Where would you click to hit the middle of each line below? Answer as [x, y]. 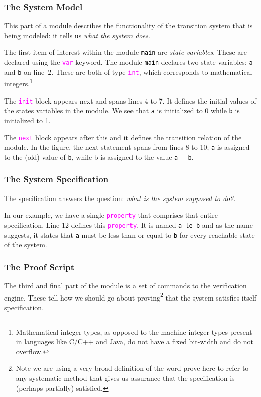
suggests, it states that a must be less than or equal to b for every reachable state [129, 234]
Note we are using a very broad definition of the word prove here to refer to [132, 368]
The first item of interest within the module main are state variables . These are [126, 52]
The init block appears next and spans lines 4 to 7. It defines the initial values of [130, 100]
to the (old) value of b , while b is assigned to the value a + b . [99, 157]
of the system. [26, 244]
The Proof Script [39, 267]
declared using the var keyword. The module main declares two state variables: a [128, 62]
